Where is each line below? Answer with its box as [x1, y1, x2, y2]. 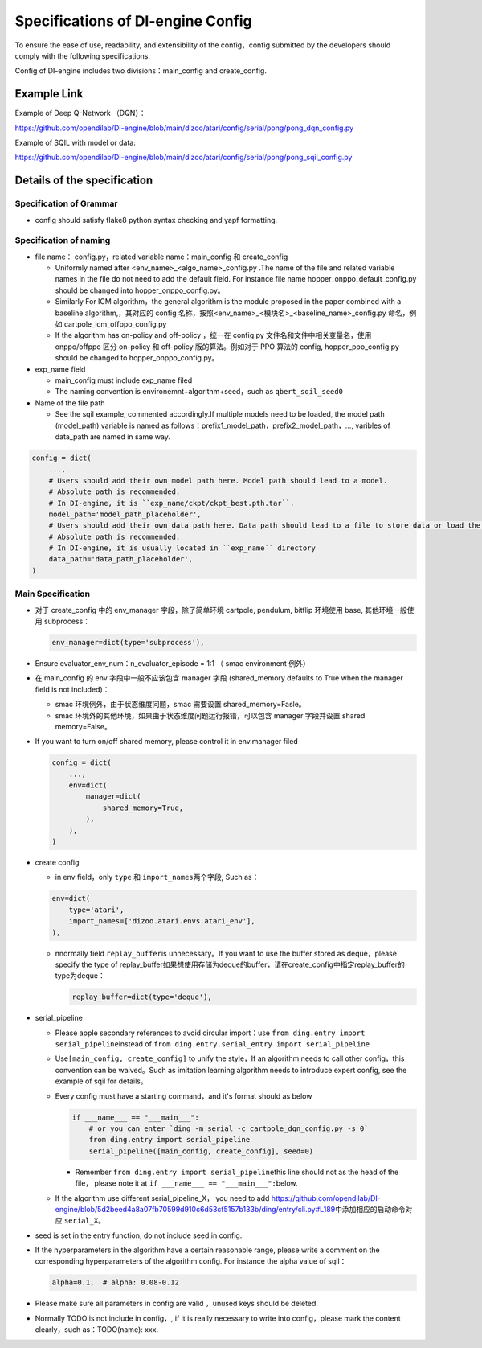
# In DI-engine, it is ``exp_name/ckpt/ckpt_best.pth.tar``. [48, 499, 295, 508]
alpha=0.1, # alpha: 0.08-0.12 [51, 1278, 180, 1287]
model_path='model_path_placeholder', [48, 509, 202, 519]
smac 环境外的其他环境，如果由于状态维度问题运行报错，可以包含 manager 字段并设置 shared [55, 710, 366, 720]
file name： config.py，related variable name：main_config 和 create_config [35, 252, 288, 261]
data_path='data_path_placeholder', [48, 555, 193, 564]
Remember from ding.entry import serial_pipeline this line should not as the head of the [75, 1167, 399, 1177]
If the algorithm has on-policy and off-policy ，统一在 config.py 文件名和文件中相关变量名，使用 [55, 331, 372, 340]
